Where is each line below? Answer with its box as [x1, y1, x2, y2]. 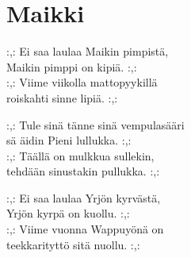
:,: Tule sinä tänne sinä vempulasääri [6, 116, 185, 133]
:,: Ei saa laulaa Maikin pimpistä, [6, 43, 169, 60]
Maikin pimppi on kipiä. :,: [6, 58, 137, 75]
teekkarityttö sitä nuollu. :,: [6, 236, 140, 252]
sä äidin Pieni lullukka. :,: [6, 132, 132, 148]
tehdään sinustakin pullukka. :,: [6, 163, 160, 179]
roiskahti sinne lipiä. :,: [6, 89, 118, 106]
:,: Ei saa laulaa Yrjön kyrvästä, [6, 189, 161, 206]
